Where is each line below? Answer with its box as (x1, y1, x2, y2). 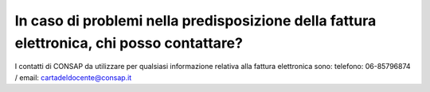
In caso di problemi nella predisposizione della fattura (14, 12, 377, 29)
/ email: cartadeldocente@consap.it (14, 72, 132, 82)
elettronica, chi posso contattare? (14, 34, 243, 52)
